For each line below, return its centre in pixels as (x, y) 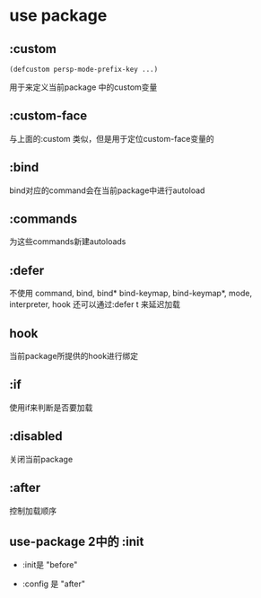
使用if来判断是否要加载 (51, 407)
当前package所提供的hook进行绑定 (74, 356)
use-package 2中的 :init (77, 541)
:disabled (36, 436)
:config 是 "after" (54, 584)
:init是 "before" (50, 565)
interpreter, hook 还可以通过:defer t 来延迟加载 (95, 304)
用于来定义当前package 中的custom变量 (83, 87)
